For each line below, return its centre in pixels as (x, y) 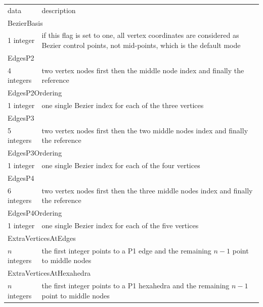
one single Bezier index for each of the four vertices (121, 165)
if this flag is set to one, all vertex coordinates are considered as (140, 35)
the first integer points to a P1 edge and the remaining (126, 250)
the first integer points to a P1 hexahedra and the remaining (136, 285)
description (59, 10)
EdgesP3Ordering (35, 153)
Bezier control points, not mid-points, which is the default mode (141, 45)
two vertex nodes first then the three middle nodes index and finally (147, 190)
